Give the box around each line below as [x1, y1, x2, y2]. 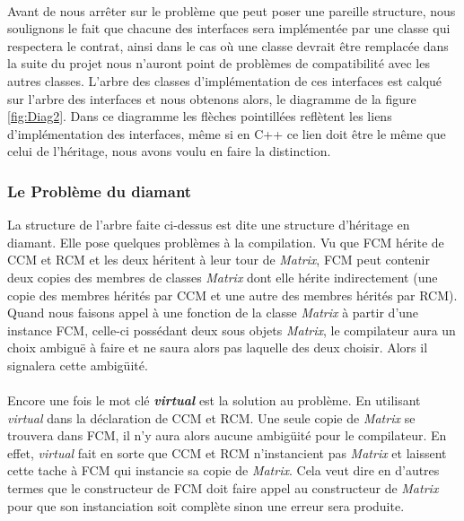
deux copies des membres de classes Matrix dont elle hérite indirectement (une [7, 267, 438, 286]
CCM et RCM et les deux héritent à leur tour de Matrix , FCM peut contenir [7, 250, 430, 269]
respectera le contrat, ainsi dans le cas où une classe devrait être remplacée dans [7, 36, 449, 55]
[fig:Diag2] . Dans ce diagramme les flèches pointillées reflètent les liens [7, 107, 392, 126]
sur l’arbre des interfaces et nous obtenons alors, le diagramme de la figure [7, 89, 416, 108]
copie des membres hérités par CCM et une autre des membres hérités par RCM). [7, 285, 458, 304]
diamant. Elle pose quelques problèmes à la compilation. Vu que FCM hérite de [7, 232, 444, 251]
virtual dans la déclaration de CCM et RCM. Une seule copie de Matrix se [7, 408, 416, 427]
